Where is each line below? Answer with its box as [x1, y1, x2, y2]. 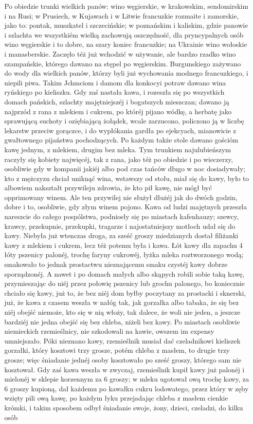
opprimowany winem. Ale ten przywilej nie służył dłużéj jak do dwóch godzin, [4, 192, 237, 202]
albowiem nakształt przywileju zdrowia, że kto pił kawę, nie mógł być [4, 182, 212, 193]
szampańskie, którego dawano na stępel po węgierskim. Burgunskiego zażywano [4, 58, 241, 68]
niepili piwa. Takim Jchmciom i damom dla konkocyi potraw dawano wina [4, 77, 226, 87]
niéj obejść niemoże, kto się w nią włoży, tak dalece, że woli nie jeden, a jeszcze [4, 307, 240, 317]
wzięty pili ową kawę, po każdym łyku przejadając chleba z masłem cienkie [4, 393, 228, 403]
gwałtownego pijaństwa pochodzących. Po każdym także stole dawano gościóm [4, 135, 238, 145]
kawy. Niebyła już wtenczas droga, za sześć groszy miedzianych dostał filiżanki [4, 230, 238, 241]
